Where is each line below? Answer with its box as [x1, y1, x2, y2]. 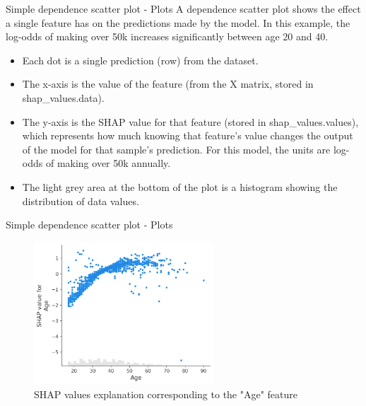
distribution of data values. [22, 193, 139, 208]
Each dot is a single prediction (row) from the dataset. [22, 52, 259, 67]
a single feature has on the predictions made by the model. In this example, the [6, 15, 350, 30]
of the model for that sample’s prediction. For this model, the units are [22, 141, 331, 156]
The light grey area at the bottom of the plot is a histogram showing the [22, 179, 338, 194]
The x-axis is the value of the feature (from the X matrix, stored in [22, 76, 314, 91]
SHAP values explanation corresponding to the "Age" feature [34, 386, 298, 401]
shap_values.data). [22, 90, 105, 105]
